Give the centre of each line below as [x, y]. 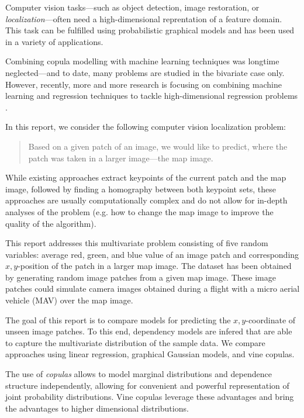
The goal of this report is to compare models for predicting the [118, 319]
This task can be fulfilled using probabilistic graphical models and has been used [150, 30]
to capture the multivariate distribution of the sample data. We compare [135, 342]
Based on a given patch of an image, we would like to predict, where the [158, 146]
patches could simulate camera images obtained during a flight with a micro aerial [153, 289]
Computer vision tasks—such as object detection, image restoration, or [132, 7]
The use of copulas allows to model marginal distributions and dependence [139, 374]
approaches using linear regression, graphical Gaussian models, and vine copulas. [150, 354]
